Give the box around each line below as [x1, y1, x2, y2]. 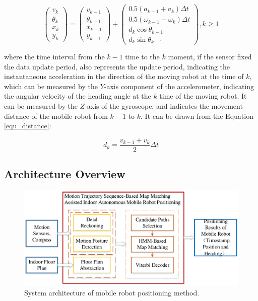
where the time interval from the [4, 51, 105, 62]
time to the [125, 51, 160, 62]
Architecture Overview [4, 166, 125, 182]
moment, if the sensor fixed [168, 51, 252, 62]
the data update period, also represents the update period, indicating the [4, 61, 230, 71]
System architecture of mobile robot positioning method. [24, 287, 200, 297]
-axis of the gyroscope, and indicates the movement [85, 101, 243, 111]
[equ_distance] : [4, 120, 51, 131]
